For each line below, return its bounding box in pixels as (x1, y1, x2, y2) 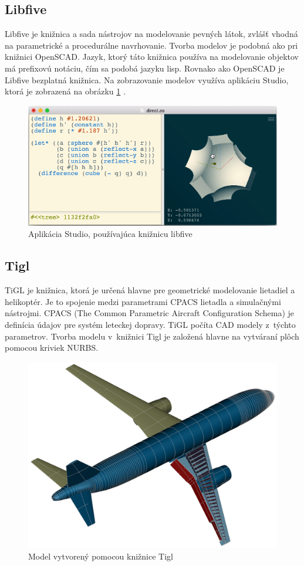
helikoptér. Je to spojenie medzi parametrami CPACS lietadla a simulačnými (5, 295, 281, 307)
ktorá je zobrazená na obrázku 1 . (5, 85, 126, 97)
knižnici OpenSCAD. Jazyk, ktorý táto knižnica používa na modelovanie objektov (5, 50, 299, 63)
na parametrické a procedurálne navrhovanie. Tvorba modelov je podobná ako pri (5, 39, 298, 51)
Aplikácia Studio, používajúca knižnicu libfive (28, 228, 192, 240)
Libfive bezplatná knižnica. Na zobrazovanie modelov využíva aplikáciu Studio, (5, 73, 289, 86)
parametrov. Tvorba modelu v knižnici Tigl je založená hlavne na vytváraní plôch (5, 330, 299, 342)
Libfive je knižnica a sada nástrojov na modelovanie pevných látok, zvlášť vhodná (5, 28, 298, 40)
